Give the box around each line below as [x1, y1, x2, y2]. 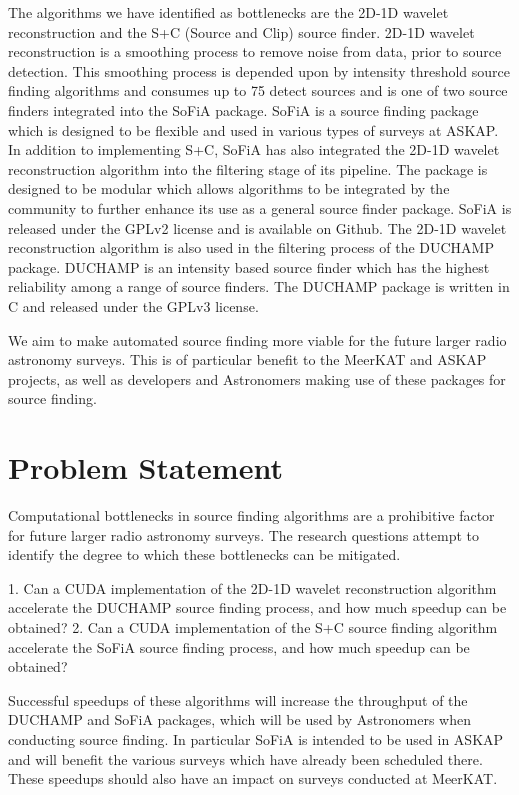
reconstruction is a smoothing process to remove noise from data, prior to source [8, 41, 502, 62]
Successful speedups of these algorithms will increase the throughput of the [8, 689, 468, 710]
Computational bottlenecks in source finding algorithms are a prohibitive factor [8, 505, 495, 525]
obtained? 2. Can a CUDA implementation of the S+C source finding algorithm [8, 616, 498, 637]
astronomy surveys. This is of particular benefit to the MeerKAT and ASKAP [8, 349, 487, 370]
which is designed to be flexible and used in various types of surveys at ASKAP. [8, 119, 499, 140]
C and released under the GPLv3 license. [8, 295, 259, 316]
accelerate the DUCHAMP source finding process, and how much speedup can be [8, 597, 507, 618]
